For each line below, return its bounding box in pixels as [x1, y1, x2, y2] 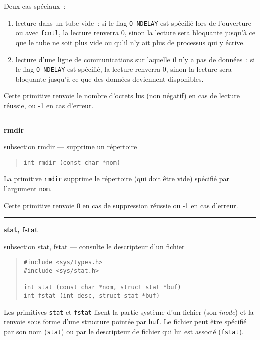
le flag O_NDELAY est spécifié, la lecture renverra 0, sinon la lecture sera [15, 64, 232, 74]
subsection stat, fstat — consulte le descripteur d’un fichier [4, 241, 185, 251]
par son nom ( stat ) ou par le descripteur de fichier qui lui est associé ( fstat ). [4, 326, 244, 337]
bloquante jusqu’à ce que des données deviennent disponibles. [15, 73, 204, 84]
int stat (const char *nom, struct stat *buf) [23, 284, 181, 291]
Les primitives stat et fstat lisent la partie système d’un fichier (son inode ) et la [4, 306, 254, 317]
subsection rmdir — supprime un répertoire [4, 141, 137, 152]
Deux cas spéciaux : [4, 1, 66, 11]
